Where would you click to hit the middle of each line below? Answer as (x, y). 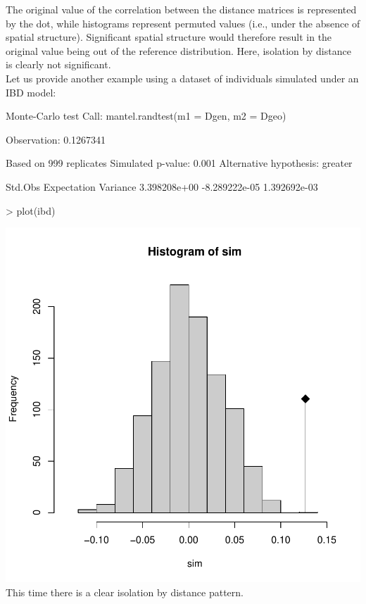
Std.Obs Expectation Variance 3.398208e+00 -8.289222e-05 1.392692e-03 (162, 186)
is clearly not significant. (58, 64)
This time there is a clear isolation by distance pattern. (125, 592)
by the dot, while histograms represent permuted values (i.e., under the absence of (183, 23)
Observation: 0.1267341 (56, 139)
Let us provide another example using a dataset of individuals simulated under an (182, 78)
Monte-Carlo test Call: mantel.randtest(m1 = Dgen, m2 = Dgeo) (146, 116)
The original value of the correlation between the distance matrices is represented (181, 9)
